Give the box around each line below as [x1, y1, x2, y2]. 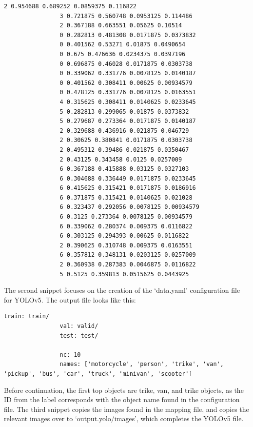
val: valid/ [59, 323, 98, 329]
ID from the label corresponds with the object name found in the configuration [4, 394, 240, 405]
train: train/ [4, 313, 50, 320]
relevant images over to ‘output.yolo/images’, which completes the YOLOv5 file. [4, 413, 244, 424]
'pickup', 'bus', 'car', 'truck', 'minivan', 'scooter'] [4, 370, 193, 377]
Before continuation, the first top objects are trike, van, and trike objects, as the [4, 385, 244, 395]
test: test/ [59, 332, 98, 339]
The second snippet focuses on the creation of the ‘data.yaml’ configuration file [4, 285, 240, 295]
